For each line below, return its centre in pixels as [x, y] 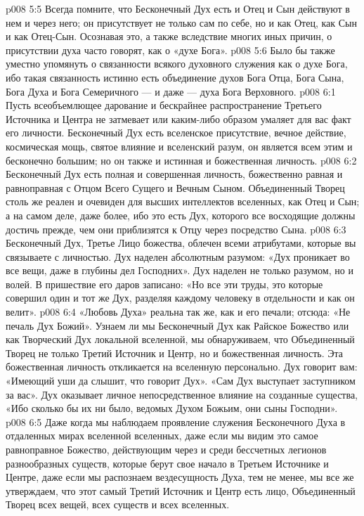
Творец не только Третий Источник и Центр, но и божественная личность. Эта [175, 353]
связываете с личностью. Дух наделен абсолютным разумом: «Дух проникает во [178, 256]
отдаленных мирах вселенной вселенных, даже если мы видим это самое [162, 436]
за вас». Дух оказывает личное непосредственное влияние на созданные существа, [182, 394]
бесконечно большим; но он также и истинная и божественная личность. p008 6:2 [181, 160]
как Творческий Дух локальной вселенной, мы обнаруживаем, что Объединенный [180, 339]
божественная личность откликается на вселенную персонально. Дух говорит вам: [182, 367]
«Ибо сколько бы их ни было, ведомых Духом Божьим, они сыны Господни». [172, 408]
